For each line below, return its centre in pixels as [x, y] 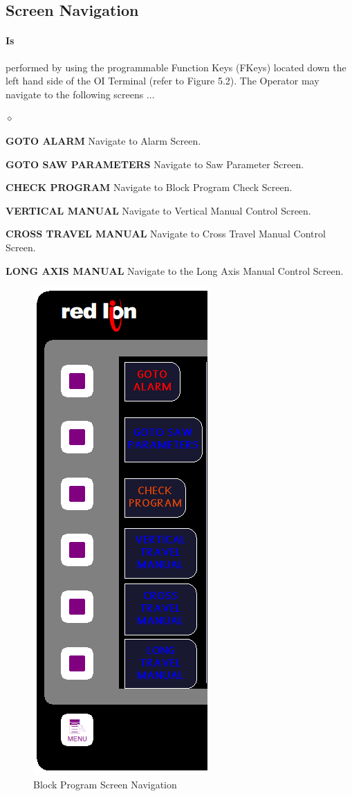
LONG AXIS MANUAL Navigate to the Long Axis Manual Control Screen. [175, 270]
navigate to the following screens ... [80, 94]
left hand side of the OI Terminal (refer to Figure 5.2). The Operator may [163, 81]
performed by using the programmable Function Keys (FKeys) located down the [176, 67]
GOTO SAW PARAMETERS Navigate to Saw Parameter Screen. [155, 164]
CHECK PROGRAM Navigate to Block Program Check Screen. [149, 187]
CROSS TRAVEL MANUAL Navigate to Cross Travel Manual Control [166, 234]
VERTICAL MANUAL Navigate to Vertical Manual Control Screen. [158, 210]
